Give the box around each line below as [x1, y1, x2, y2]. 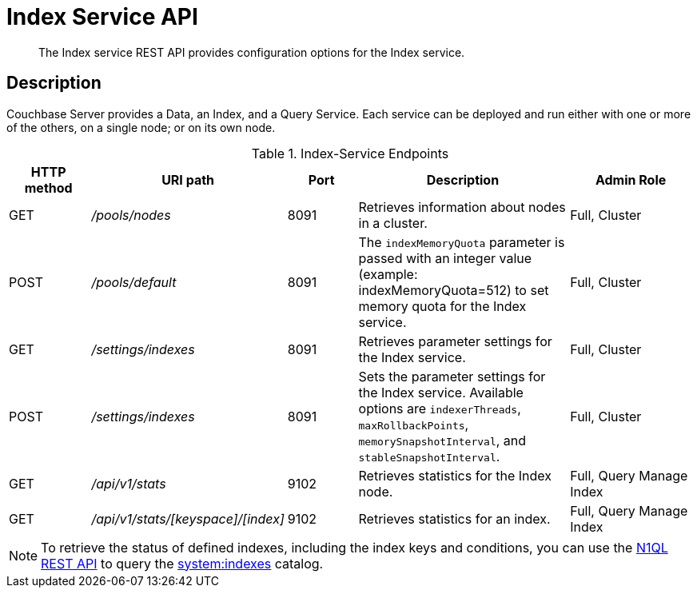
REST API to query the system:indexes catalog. [41, 555, 324, 572]
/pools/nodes [91, 206, 171, 223]
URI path [161, 171, 215, 188]
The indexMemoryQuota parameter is [358, 233, 565, 250]
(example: [358, 265, 418, 282]
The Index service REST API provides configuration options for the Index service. [38, 45, 465, 59]
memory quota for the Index [358, 297, 527, 314]
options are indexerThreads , [358, 400, 521, 417]
